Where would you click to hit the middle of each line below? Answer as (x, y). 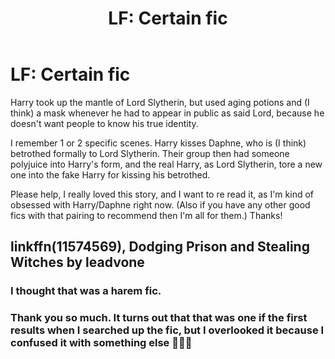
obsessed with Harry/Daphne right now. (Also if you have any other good (160, 204)
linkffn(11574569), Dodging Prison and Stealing (160, 247)
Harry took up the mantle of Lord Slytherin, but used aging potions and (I (160, 102)
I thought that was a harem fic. (86, 291)
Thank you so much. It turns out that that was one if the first (159, 318)
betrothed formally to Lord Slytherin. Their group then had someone (150, 153)
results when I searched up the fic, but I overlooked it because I (167, 330)
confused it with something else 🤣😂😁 (101, 343)
